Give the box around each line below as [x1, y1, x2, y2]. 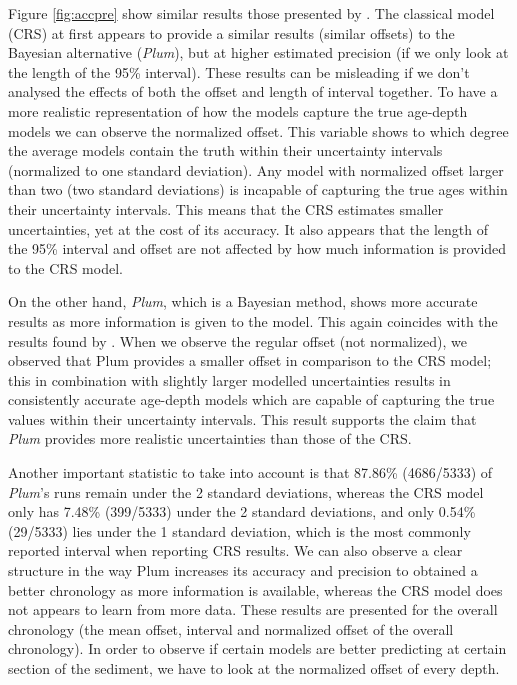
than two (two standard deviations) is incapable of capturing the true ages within [8, 179, 508, 200]
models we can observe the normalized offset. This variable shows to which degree [8, 120, 509, 141]
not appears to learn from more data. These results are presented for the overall [8, 599, 498, 620]
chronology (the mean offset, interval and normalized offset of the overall [8, 618, 454, 639]
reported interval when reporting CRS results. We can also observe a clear [8, 540, 463, 561]
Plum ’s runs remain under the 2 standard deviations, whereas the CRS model [8, 481, 484, 502]
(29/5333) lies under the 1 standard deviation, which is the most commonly [8, 520, 471, 541]
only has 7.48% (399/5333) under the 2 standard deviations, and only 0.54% [8, 501, 476, 522]
